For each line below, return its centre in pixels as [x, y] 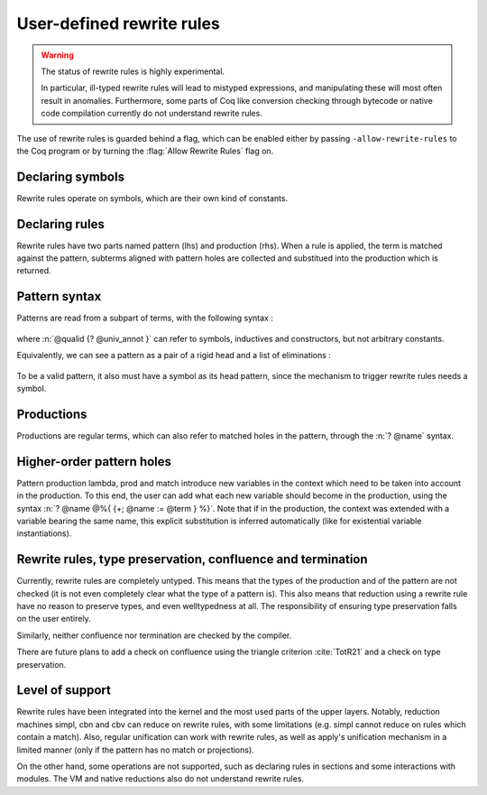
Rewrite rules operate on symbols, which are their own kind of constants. [152, 198]
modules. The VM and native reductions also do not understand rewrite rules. [161, 779]
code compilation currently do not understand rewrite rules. [152, 114]
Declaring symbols [71, 176]
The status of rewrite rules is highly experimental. [133, 71]
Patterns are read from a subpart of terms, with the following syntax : [145, 318]
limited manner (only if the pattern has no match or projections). [135, 750]
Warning [57, 55]
